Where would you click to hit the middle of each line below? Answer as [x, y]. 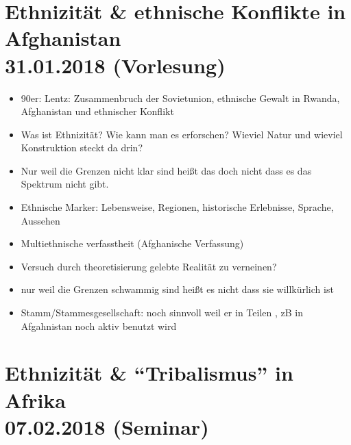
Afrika [36, 399]
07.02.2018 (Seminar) [107, 426]
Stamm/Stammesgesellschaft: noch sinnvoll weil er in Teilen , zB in [162, 313]
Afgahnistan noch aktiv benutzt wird [99, 326]
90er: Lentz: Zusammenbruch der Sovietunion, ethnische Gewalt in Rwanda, [180, 98]
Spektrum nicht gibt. [65, 184]
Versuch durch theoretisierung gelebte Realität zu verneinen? [149, 266]
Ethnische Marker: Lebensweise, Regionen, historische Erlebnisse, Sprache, [177, 207]
